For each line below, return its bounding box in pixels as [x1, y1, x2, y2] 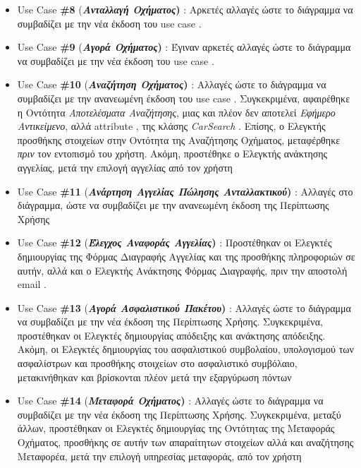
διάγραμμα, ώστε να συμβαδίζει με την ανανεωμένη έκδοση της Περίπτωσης [17, 198, 329, 212]
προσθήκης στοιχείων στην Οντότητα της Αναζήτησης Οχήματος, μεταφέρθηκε [17, 132, 341, 147]
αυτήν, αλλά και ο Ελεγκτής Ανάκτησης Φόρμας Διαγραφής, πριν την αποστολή [17, 263, 348, 277]
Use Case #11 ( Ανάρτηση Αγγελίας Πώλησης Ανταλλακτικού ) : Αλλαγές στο [17, 184, 353, 198]
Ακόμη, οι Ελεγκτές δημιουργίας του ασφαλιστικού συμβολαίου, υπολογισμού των [17, 342, 354, 356]
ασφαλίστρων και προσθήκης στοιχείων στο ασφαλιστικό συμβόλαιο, [17, 356, 298, 371]
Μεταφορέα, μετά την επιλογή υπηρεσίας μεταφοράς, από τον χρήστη [17, 448, 302, 463]
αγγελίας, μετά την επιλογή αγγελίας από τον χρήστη [17, 160, 233, 174]
